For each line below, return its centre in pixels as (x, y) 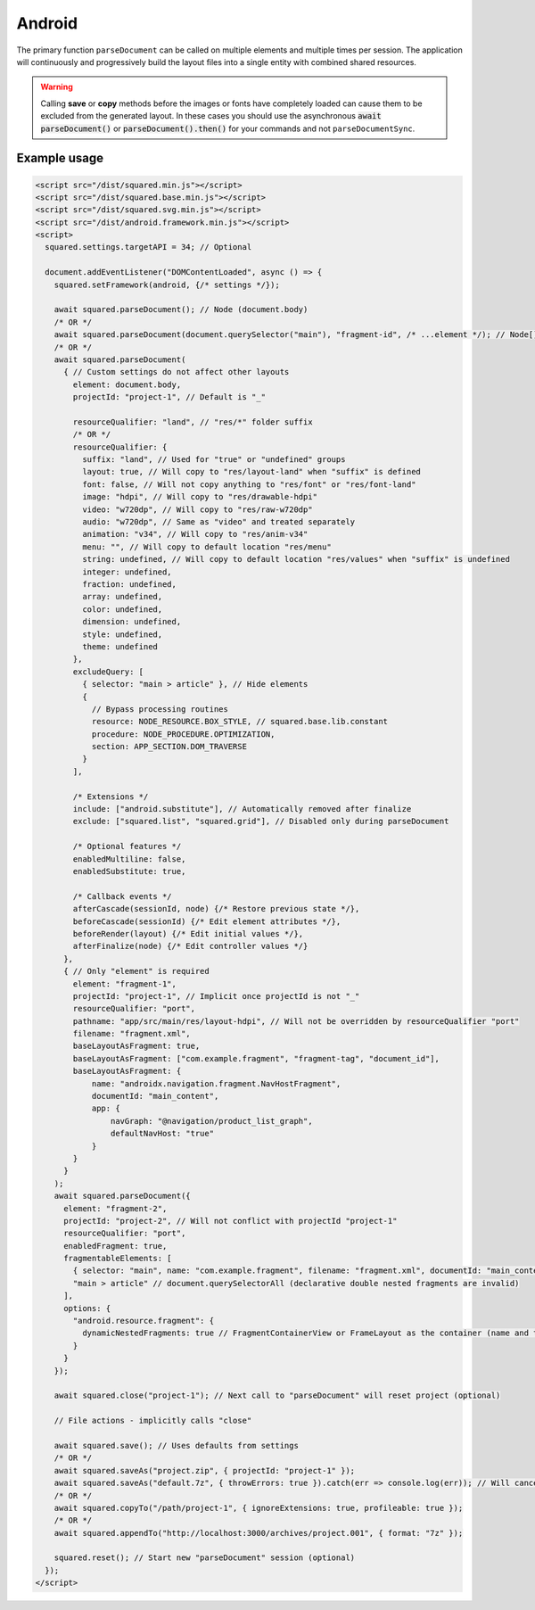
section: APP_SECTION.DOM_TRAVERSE (169, 747)
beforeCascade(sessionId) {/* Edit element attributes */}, (207, 921)
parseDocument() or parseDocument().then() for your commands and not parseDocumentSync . (228, 128)
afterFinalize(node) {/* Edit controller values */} (190, 946)
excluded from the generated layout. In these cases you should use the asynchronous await (211, 116)
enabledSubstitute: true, (129, 871)
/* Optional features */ (127, 846)
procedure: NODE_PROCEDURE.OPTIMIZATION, (183, 734)
